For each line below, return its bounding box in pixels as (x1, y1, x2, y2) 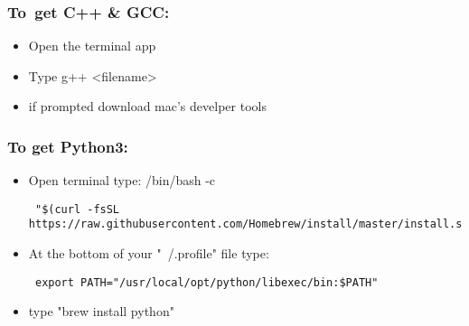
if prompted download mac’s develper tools (28, 97, 267, 116)
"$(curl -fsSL (34, 202, 120, 216)
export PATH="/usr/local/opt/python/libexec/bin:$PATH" (34, 275, 379, 289)
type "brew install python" (28, 302, 174, 321)
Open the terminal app (28, 36, 156, 55)
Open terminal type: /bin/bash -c (28, 171, 216, 190)
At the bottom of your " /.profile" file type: (28, 244, 269, 263)
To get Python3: (7, 135, 128, 157)
